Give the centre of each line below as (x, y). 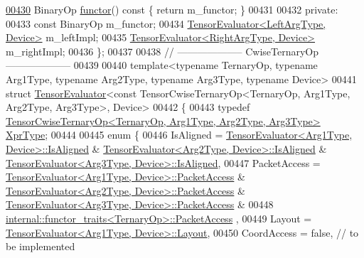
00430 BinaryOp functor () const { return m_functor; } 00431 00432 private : (172, 9)
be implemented (41, 246)
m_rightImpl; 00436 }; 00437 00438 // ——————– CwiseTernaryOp (162, 51)
